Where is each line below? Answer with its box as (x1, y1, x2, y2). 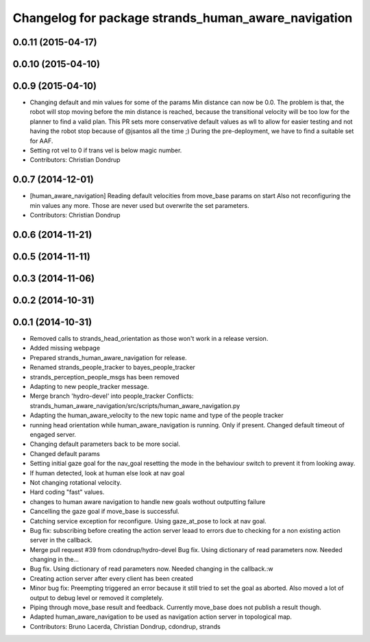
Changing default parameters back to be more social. (29, 440, 181, 449)
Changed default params (29, 449, 101, 457)
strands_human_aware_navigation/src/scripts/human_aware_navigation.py (29, 401, 241, 409)
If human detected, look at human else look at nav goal (29, 468, 185, 477)
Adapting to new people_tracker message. (29, 383, 149, 391)
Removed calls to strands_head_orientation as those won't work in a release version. (29, 335, 269, 343)
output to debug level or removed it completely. (29, 593, 164, 602)
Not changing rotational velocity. (29, 478, 122, 486)
